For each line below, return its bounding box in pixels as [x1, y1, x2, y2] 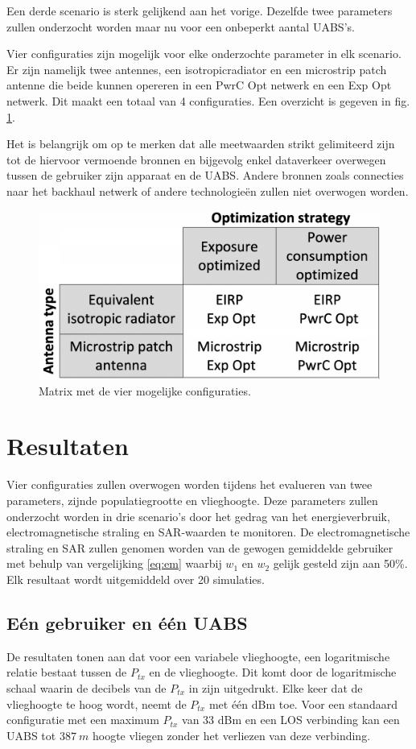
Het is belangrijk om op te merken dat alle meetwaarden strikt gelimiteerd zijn [6, 135, 395, 152]
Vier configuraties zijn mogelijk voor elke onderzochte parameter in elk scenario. [6, 45, 402, 62]
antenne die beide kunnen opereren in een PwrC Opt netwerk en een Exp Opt [6, 77, 392, 93]
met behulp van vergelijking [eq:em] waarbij [6, 555, 222, 572]
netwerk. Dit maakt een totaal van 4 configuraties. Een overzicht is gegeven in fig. [6, 92, 410, 109]
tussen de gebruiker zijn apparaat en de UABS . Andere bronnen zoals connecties [6, 167, 404, 184]
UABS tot [6, 726, 56, 743]
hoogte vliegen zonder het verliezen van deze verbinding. [92, 726, 371, 743]
